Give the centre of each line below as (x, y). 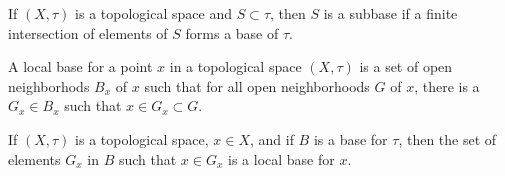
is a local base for (281, 158)
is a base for (350, 138)
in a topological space (235, 66)
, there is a (447, 85)
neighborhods (49, 85)
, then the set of (447, 138)
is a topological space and (153, 13)
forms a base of (232, 32)
